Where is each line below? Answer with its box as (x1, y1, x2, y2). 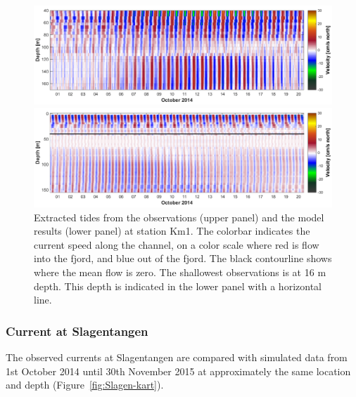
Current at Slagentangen (6, 322, 148, 339)
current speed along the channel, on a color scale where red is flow (34, 237, 319, 252)
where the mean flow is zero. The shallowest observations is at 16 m (34, 264, 326, 279)
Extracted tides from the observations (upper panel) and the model (34, 209, 324, 224)
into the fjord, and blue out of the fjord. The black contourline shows (34, 251, 332, 266)
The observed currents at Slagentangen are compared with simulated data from (6, 349, 348, 364)
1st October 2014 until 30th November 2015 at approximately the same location (6, 363, 351, 378)
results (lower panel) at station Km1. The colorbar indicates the (34, 223, 310, 238)
